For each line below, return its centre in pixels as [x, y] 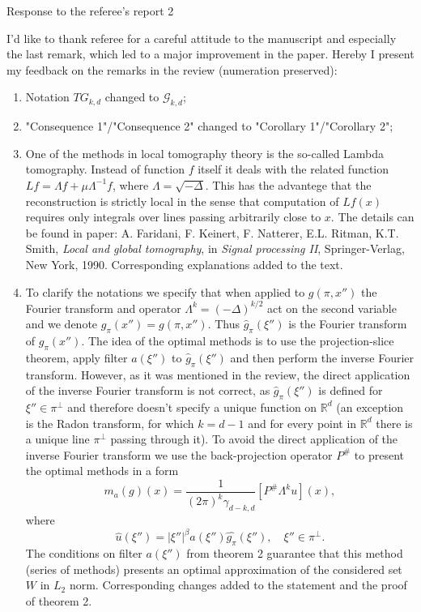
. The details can [372, 217]
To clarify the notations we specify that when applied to [165, 291]
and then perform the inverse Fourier [322, 357]
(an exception [370, 407]
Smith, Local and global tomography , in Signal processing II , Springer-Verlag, [215, 248]
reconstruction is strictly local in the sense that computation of [182, 201]
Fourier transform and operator [103, 308]
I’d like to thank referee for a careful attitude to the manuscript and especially [202, 38]
